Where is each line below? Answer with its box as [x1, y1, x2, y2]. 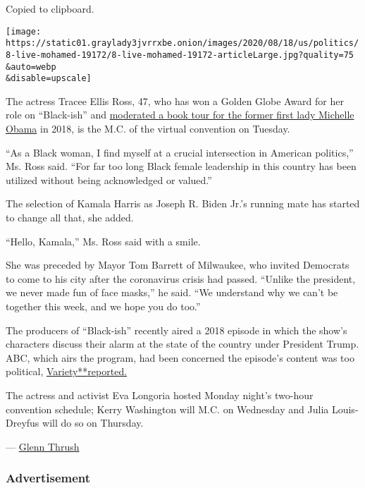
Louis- [331, 401, 359, 416]
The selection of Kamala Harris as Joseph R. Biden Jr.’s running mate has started [6, 196, 360, 211]
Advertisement [6, 469, 91, 487]
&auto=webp [6, 61, 56, 72]
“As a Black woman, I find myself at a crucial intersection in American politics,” [6, 145, 354, 159]
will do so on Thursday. [42, 415, 144, 430]
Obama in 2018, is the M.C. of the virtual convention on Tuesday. [6, 121, 290, 136]
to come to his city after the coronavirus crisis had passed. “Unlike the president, [6, 271, 356, 286]
